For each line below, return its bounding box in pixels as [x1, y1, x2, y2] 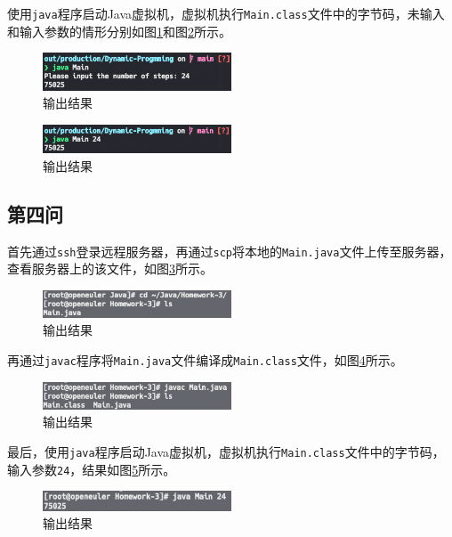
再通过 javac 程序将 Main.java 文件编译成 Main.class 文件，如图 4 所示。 [7, 351, 403, 370]
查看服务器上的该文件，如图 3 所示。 [7, 259, 213, 278]
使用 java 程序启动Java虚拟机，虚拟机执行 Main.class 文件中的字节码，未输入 [7, 4, 445, 22]
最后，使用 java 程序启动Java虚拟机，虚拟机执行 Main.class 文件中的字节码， [7, 442, 445, 460]
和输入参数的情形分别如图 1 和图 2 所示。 [7, 21, 231, 40]
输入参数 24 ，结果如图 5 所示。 [7, 460, 176, 478]
